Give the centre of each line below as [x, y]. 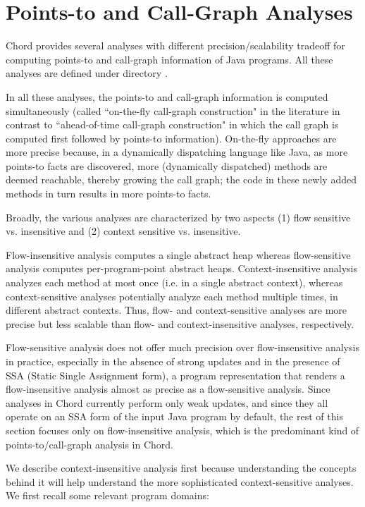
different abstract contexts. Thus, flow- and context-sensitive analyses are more [177, 310]
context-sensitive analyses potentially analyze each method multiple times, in [172, 296]
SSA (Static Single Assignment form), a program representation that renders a [175, 375]
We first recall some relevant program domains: [107, 495]
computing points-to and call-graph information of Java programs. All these [169, 59]
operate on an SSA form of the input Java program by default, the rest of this [174, 416]
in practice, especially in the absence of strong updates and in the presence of [173, 361]
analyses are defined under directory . [87, 73]
